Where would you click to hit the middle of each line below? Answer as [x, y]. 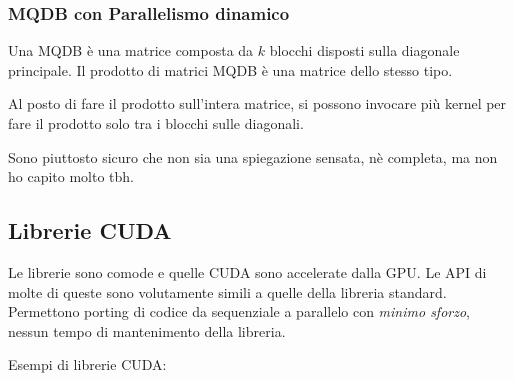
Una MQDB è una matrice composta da [131, 50]
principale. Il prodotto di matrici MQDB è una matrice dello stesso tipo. [230, 69]
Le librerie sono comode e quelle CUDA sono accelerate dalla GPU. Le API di [247, 271]
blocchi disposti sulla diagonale [364, 50]
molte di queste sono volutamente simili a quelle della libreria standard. [227, 291]
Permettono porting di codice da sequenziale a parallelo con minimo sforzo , [239, 311]
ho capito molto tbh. [71, 176]
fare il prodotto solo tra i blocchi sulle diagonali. [156, 123]
